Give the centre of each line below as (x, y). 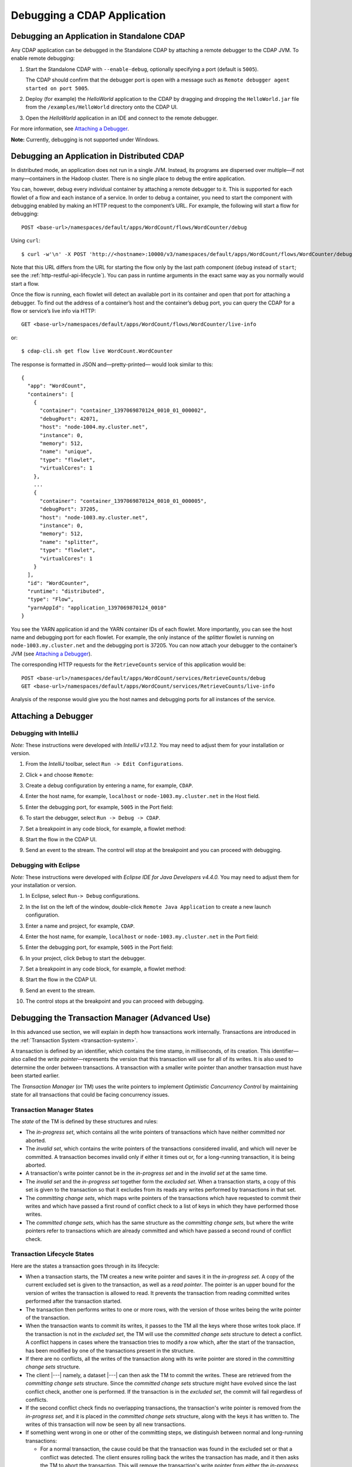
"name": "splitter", (69, 542)
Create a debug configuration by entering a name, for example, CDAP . (109, 786)
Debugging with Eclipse (45, 866)
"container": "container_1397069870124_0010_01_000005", (123, 501)
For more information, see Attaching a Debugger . (70, 129)
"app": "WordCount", (57, 386)
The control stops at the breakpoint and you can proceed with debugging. (115, 1001)
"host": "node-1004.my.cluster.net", (94, 427)
